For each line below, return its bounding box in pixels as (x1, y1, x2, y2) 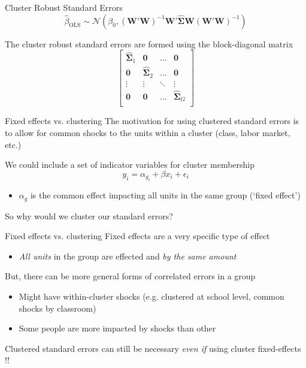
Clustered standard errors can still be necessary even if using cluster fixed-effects (5, 342, 301, 354)
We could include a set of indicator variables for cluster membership (5, 158, 255, 171)
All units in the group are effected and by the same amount (19, 249, 237, 262)
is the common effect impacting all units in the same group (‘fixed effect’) (30, 189, 301, 201)
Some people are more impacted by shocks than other (19, 322, 216, 334)
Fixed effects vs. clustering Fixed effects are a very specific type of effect (5, 230, 270, 242)
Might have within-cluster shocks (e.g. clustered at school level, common (19, 289, 284, 302)
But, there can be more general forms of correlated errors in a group (5, 270, 256, 282)
